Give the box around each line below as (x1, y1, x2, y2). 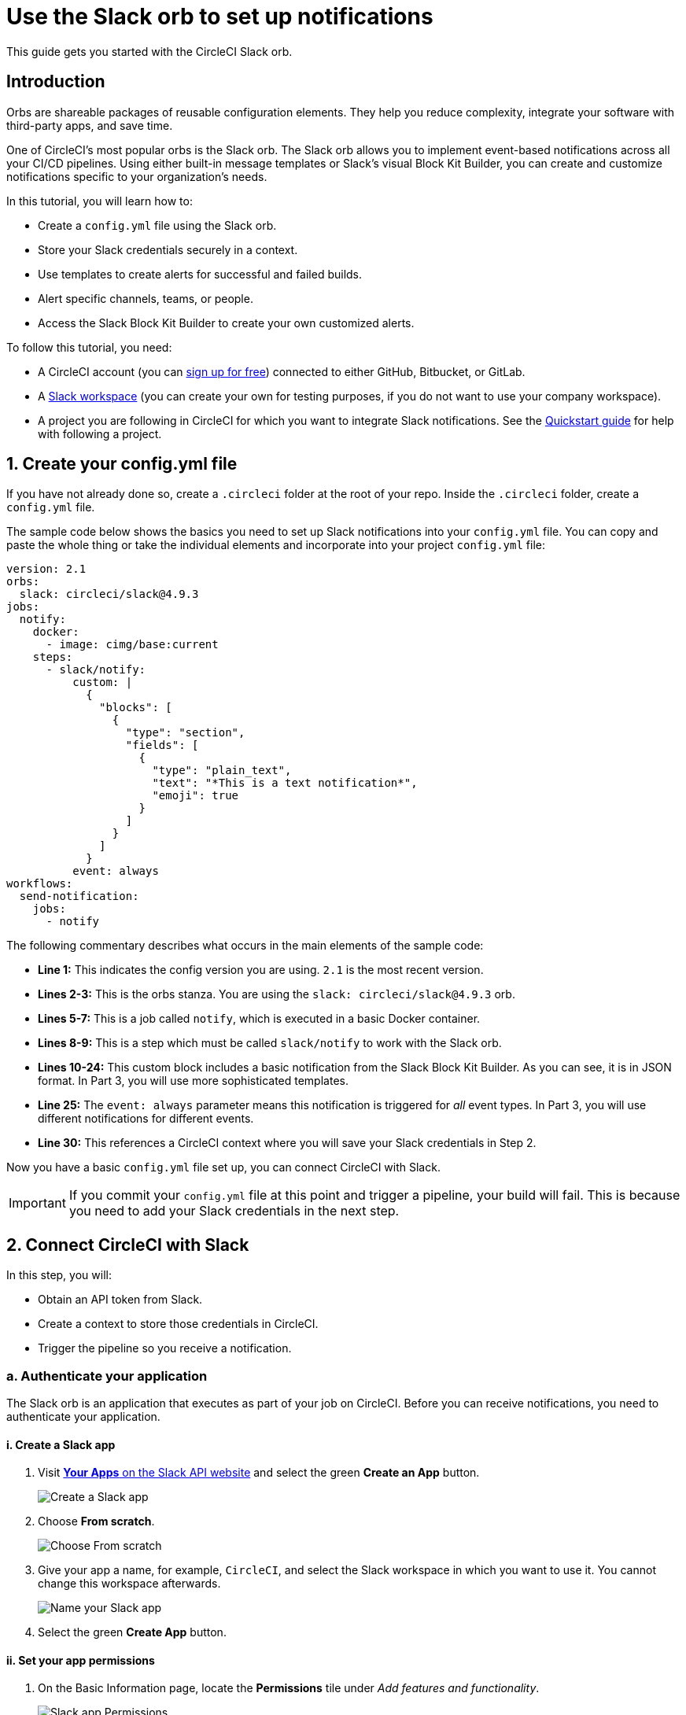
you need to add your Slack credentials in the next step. (68, 1203, 400, 1219)
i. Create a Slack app (6, 1437, 116, 1451)
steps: (32, 651, 73, 664)
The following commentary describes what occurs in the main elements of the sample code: (6, 939, 484, 953)
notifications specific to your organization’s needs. (6, 169, 267, 183)
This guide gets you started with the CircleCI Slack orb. (6, 44, 293, 58)
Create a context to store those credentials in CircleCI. (38, 1317, 319, 1331)
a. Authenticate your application (6, 1367, 208, 1384)
